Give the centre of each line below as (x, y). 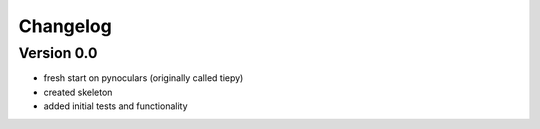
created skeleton (78, 92)
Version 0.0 (58, 53)
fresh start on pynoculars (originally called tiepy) (143, 78)
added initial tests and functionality (116, 106)
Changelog (65, 26)
